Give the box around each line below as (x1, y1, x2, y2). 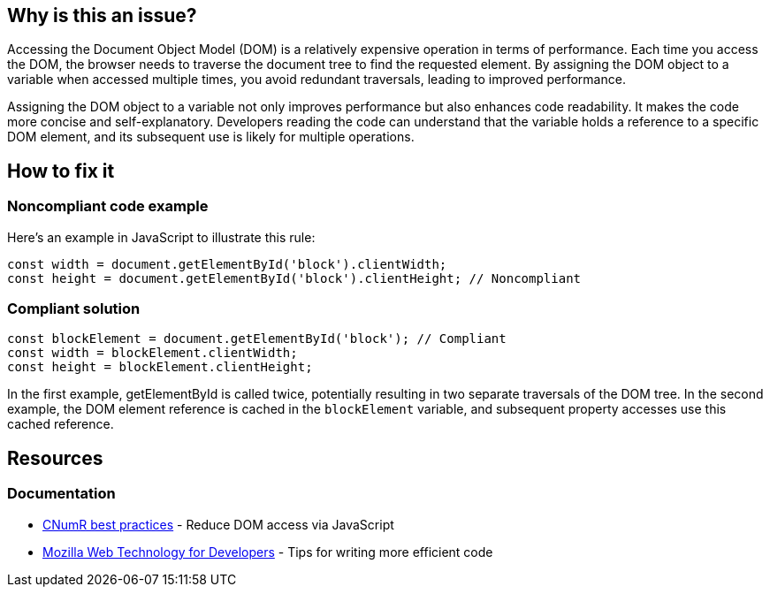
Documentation (7, 484, 116, 503)
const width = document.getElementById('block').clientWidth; (7, 256, 447, 271)
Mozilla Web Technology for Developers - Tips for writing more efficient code (42, 544, 493, 560)
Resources (7, 446, 103, 469)
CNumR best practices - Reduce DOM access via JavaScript (42, 516, 394, 532)
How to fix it (7, 159, 115, 182)
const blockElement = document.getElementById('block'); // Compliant (7, 331, 507, 346)
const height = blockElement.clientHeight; (7, 360, 313, 375)
